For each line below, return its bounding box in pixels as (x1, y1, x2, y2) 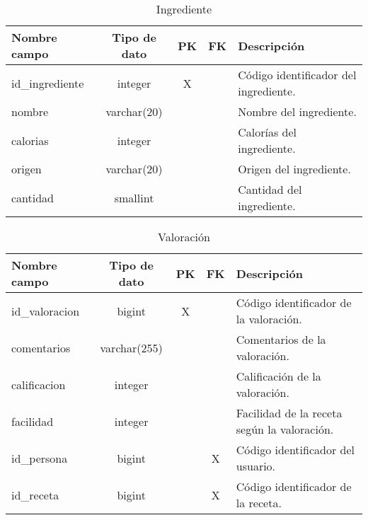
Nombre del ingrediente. (238, 103, 357, 120)
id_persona (11, 449, 68, 466)
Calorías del (238, 124, 297, 140)
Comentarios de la (236, 331, 326, 347)
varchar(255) (100, 339, 163, 356)
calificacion (11, 376, 66, 393)
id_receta (11, 486, 59, 503)
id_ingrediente (11, 74, 84, 91)
